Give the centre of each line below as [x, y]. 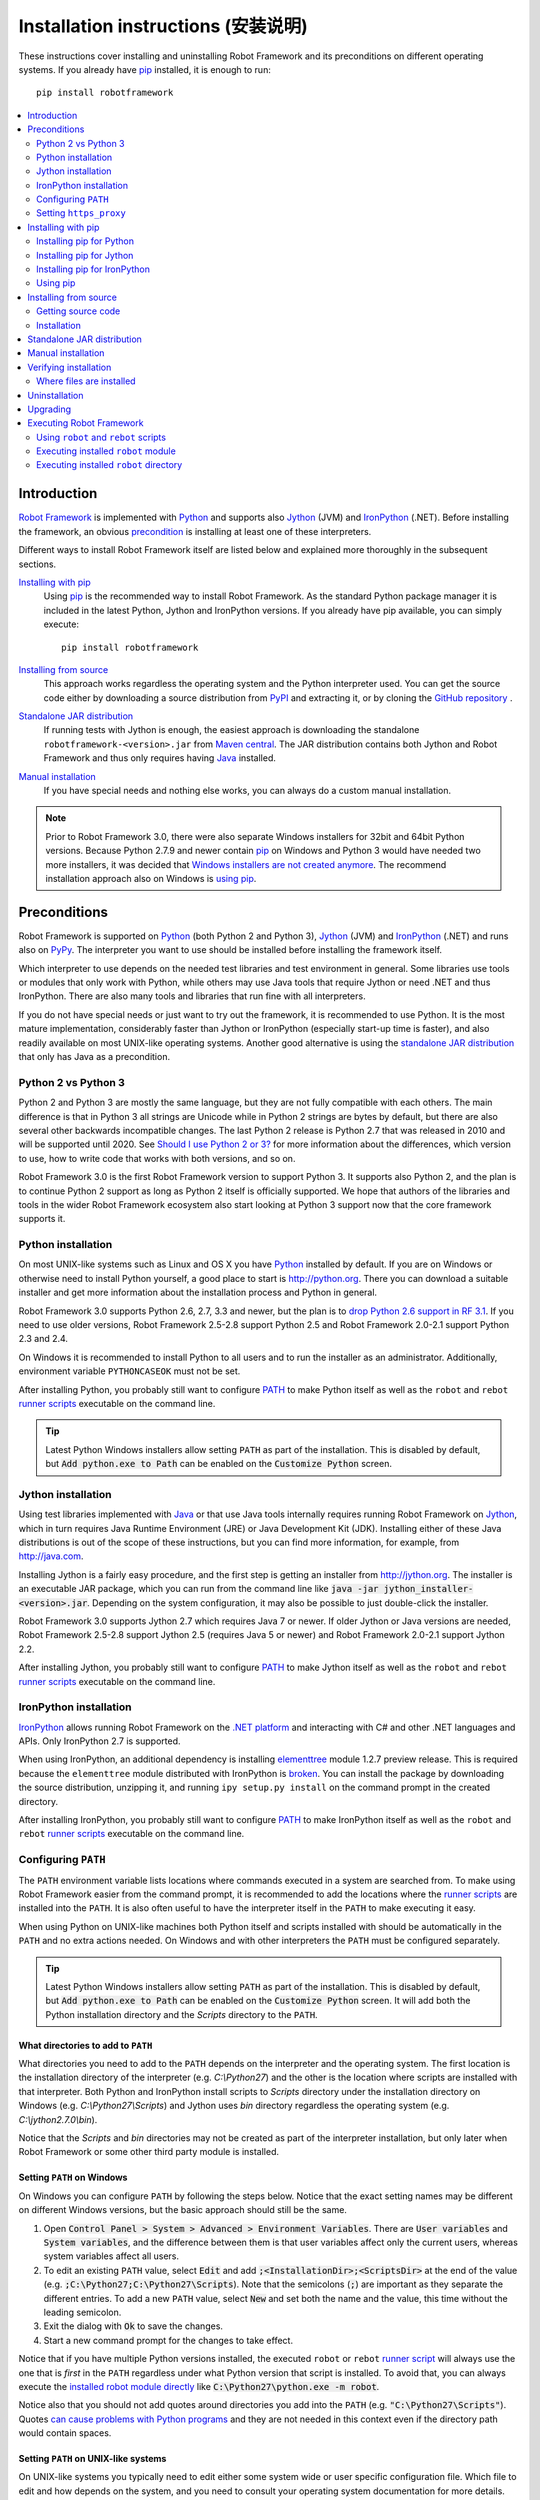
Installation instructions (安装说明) [163, 26]
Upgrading [49, 409]
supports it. [42, 1219]
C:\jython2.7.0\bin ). [58, 2119]
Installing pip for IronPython [93, 269]
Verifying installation [69, 367]
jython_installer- [428, 1589]
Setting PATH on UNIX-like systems [92, 2459]
